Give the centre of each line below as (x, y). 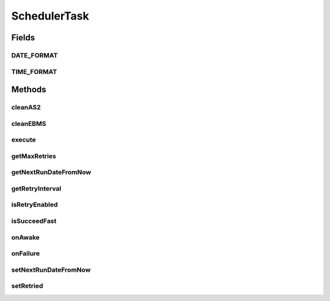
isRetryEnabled (35, 205)
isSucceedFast (34, 221)
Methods (29, 89)
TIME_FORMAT (34, 71)
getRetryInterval (36, 188)
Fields (23, 38)
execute (24, 140)
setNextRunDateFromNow (51, 270)
